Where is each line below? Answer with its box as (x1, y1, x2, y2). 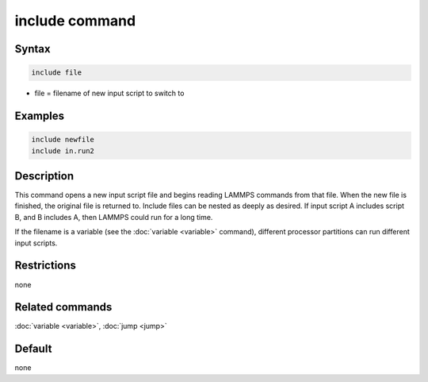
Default (14, 342, 52, 356)
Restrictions (14, 259, 77, 272)
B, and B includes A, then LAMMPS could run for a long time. (14, 212, 213, 222)
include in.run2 (31, 146, 95, 155)
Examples (14, 109, 65, 122)
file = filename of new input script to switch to (34, 88, 185, 98)
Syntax (14, 42, 51, 56)
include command (14, 12, 136, 29)
